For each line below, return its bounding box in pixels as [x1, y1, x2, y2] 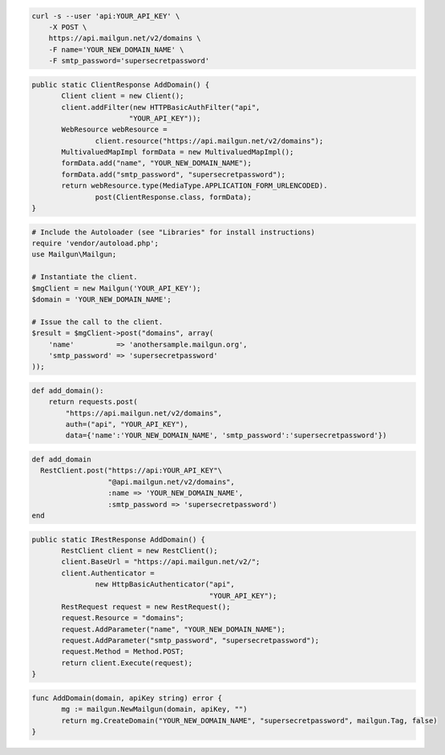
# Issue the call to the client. [31, 317, 164, 327]
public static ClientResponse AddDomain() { [31, 80, 210, 89]
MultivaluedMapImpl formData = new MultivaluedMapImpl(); [61, 148, 294, 156]
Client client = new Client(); [61, 91, 184, 100]
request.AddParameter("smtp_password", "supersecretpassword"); [61, 636, 320, 645]
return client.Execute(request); [61, 658, 192, 668]
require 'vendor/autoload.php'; [31, 239, 160, 248]
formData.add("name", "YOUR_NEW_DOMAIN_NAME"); [61, 159, 252, 168]
